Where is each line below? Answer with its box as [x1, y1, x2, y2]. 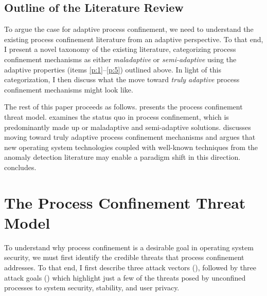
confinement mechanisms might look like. [4, 84, 133, 95]
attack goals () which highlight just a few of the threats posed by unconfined [4, 272, 246, 283]
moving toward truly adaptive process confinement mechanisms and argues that [4, 132, 256, 142]
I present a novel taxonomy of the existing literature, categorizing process [4, 44, 236, 54]
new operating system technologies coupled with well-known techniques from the [4, 141, 258, 152]
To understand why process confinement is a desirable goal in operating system [4, 242, 254, 252]
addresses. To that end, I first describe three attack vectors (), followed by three [4, 262, 256, 273]
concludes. [4, 161, 37, 172]
